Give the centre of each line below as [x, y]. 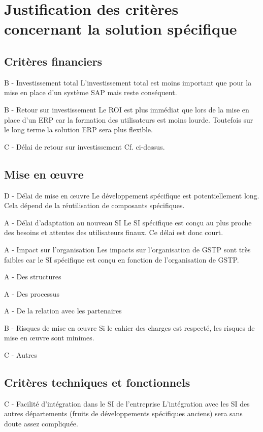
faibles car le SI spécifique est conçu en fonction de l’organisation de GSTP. [122, 259]
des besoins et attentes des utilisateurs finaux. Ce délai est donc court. [114, 232]
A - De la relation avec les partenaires [63, 311]
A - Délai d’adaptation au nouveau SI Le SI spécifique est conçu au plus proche [128, 222]
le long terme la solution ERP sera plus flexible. [78, 129]
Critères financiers [53, 61]
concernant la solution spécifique [121, 29]
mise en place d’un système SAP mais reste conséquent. [91, 92]
